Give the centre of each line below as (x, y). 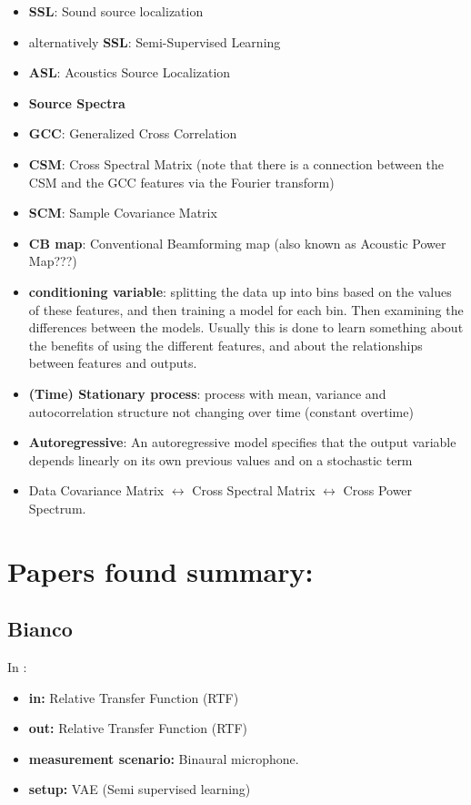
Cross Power (378, 490)
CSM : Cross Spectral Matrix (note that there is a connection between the (236, 163)
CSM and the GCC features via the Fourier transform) (181, 182)
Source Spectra (77, 102)
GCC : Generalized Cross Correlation (133, 133)
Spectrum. (57, 508)
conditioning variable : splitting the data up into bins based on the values (240, 291)
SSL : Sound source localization (116, 11)
